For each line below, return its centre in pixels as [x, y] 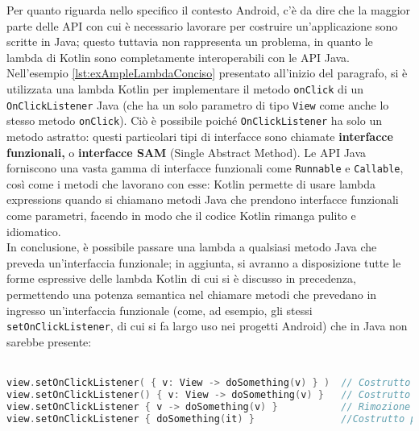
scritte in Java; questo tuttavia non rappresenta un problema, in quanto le [190, 41]
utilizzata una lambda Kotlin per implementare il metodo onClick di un [185, 88]
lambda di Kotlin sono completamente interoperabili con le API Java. [178, 57]
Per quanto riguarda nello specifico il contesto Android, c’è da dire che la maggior [209, 10]
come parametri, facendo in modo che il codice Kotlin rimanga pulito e [181, 215]
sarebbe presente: [49, 341]
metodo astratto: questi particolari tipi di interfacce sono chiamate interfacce [200, 136]
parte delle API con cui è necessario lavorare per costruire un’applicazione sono [202, 25]
